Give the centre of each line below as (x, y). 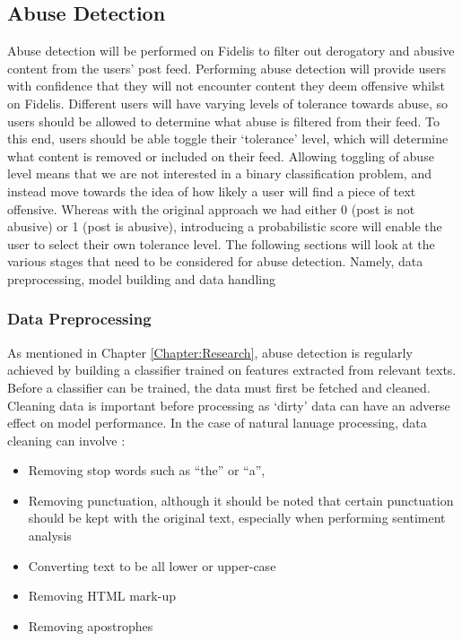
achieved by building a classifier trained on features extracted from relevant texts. (232, 370)
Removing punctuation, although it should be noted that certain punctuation (241, 500)
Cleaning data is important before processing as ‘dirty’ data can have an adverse (229, 405)
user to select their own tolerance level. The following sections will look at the (221, 243)
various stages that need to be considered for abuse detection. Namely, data (215, 261)
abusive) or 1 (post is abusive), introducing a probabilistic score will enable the (225, 226)
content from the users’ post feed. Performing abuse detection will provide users (227, 68)
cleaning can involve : (66, 440)
